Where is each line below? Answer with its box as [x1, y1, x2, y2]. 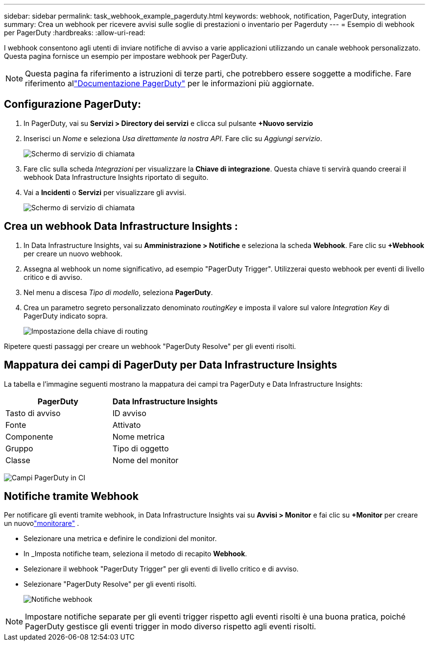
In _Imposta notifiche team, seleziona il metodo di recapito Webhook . [24, 549, 247, 558]
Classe [5, 455, 30, 465]
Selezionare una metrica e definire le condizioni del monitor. [24, 534, 217, 543]
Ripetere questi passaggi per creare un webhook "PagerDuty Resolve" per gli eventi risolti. [4, 342, 296, 350]
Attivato [112, 420, 141, 430]
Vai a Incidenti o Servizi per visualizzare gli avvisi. [24, 188, 186, 197]
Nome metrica [112, 431, 165, 442]
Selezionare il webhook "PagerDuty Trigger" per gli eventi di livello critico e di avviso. [24, 565, 299, 573]
